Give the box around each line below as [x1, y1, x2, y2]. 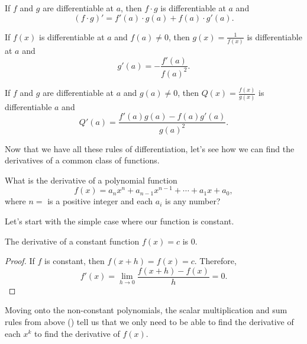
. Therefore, [194, 255, 237, 267]
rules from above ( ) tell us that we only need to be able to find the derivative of [5, 316, 294, 328]
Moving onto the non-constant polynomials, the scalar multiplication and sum [5, 304, 287, 316]
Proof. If [5, 255, 35, 267]
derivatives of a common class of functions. [5, 154, 160, 166]
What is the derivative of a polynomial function [5, 173, 177, 186]
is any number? [165, 195, 221, 207]
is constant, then [44, 255, 105, 267]
